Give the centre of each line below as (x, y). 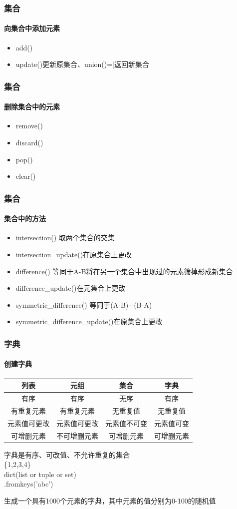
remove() (29, 126)
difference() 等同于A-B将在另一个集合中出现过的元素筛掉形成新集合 (124, 271)
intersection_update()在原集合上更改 (74, 254)
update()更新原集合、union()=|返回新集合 (83, 64)
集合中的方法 (25, 219)
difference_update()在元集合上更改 (71, 288)
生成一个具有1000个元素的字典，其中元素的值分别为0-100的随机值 (110, 501)
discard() (29, 143)
